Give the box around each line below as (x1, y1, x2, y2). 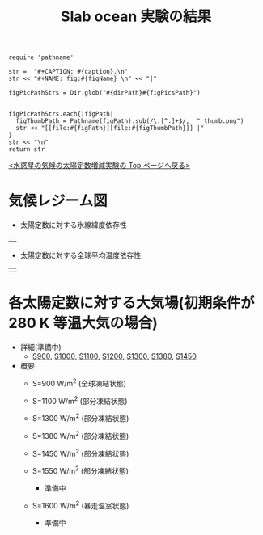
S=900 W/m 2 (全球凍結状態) (32, 377, 127, 388)
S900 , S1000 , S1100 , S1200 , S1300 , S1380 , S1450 (32, 352, 197, 361)
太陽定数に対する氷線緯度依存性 (19, 220, 127, 230)
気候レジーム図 (8, 192, 108, 210)
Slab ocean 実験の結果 (60, 7, 212, 26)
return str (8, 145, 45, 154)
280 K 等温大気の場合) (8, 314, 158, 332)
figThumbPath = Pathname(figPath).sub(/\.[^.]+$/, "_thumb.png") (15, 117, 244, 125)
